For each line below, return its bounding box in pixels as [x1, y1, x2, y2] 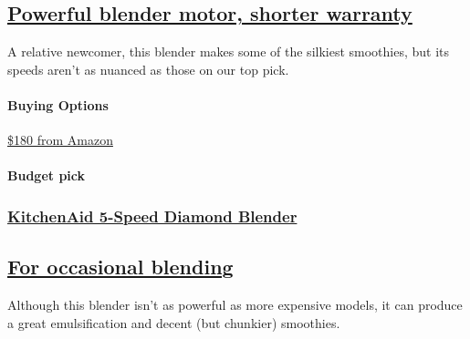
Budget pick [7, 166, 86, 185]
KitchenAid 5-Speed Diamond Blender [7, 204, 298, 227]
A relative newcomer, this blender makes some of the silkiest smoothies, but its [7, 42, 450, 61]
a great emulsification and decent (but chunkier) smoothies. [7, 313, 340, 332]
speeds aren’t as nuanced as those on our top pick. [7, 59, 289, 78]
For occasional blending [7, 252, 234, 281]
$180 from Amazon [7, 130, 113, 149]
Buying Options [7, 95, 109, 114]
